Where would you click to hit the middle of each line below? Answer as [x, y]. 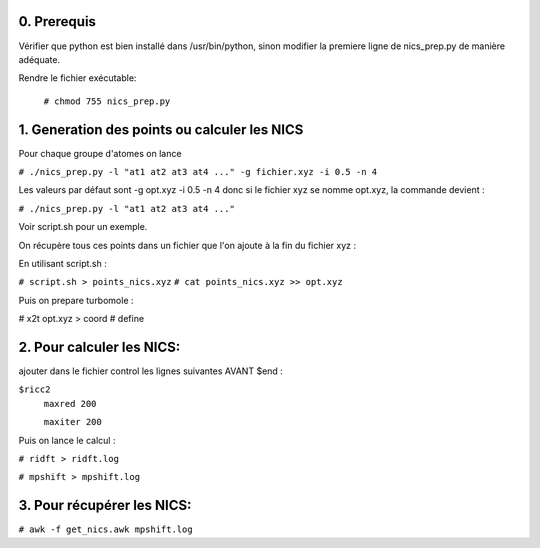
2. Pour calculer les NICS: [99, 346]
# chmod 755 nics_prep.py [107, 101]
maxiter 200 [72, 422]
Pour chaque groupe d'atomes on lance [100, 153]
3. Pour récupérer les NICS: [105, 505]
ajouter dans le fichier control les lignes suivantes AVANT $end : [151, 371]
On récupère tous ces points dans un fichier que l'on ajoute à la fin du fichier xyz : [187, 245]
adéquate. [39, 59]
